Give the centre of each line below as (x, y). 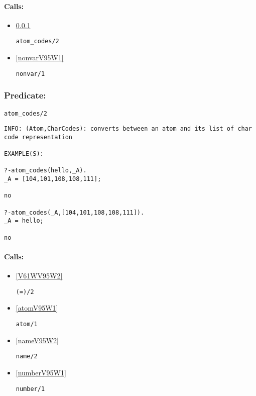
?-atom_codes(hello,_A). (45, 171)
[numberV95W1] (41, 372)
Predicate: (25, 95)
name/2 (27, 357)
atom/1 (27, 324)
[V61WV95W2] (39, 276)
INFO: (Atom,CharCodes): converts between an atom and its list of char (128, 129)
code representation (38, 137)
